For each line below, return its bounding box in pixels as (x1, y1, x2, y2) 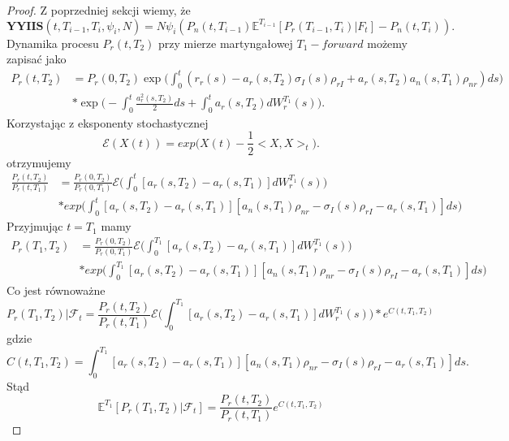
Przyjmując (6, 218, 63, 235)
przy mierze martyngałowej (158, 34, 293, 51)
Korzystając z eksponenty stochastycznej (6, 114, 209, 131)
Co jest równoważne (6, 282, 106, 299)
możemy (367, 34, 408, 51)
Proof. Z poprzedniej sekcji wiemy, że (6, 2, 191, 18)
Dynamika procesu (6, 34, 99, 51)
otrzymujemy (6, 153, 71, 171)
